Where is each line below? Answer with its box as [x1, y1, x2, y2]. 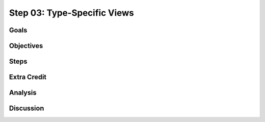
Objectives [9, 42, 43, 50]
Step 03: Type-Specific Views [9, 7, 134, 18]
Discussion [9, 104, 44, 113]
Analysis [9, 89, 37, 97]
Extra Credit [9, 73, 47, 81]
